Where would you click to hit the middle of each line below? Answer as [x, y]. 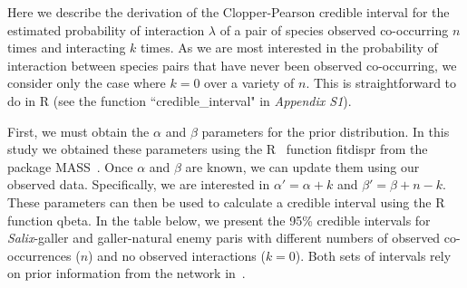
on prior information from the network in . [126, 273]
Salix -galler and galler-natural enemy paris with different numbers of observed [224, 238]
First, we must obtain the [78, 131]
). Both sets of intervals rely [373, 255]
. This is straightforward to [381, 83]
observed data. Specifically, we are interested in [139, 184]
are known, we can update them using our [302, 166]
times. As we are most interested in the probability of [289, 48]
